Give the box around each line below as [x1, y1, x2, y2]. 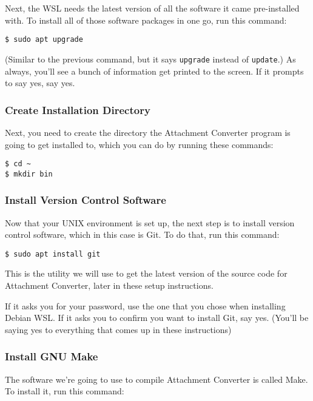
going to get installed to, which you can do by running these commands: [5, 138, 274, 150]
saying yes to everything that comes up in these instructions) [5, 323, 232, 335]
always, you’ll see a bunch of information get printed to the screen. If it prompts [5, 64, 304, 77]
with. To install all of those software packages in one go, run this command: [5, 13, 287, 26]
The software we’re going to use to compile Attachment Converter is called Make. [5, 372, 308, 385]
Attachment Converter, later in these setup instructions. [5, 279, 214, 292]
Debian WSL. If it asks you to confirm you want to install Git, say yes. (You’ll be [5, 311, 309, 324]
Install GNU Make [5, 349, 98, 364]
